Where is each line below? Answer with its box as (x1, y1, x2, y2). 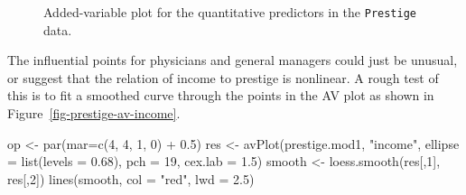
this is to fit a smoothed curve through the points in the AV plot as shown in (7, 86, 434, 105)
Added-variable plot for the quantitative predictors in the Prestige (43, 3, 416, 21)
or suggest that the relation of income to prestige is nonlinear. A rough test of (7, 68, 439, 87)
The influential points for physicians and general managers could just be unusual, (7, 51, 458, 70)
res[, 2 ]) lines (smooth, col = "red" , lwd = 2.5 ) (7, 169, 255, 188)
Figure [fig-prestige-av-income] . (7, 104, 181, 123)
